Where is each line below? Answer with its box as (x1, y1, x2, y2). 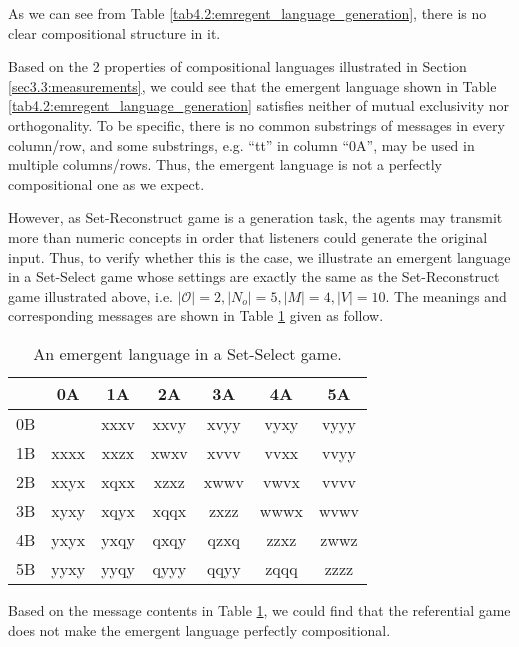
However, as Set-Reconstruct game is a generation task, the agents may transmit (8, 207, 503, 228)
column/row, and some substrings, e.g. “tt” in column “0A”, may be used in (8, 134, 475, 155)
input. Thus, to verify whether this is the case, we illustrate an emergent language (8, 246, 511, 267)
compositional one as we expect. (8, 173, 205, 194)
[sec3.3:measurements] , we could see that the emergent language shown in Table (8, 75, 497, 96)
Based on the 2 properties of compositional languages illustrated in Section (8, 56, 467, 77)
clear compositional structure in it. (8, 22, 221, 43)
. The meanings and (385, 285, 507, 306)
